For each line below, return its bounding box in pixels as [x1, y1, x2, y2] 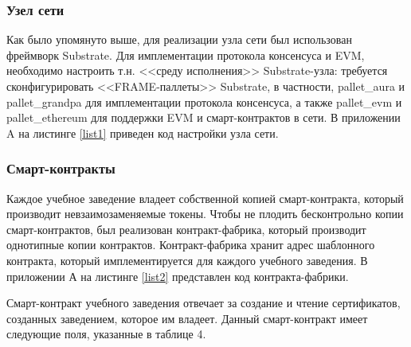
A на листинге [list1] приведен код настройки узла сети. [6, 124, 279, 141]
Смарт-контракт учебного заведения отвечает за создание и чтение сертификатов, [6, 294, 401, 311]
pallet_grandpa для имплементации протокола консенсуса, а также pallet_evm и [6, 93, 402, 110]
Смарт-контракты [6, 158, 115, 178]
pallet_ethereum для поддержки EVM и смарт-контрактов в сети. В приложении [6, 109, 401, 126]
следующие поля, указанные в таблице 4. [6, 326, 206, 342]
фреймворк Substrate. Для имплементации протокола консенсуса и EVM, [6, 46, 365, 63]
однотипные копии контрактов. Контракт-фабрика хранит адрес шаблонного [6, 236, 375, 253]
